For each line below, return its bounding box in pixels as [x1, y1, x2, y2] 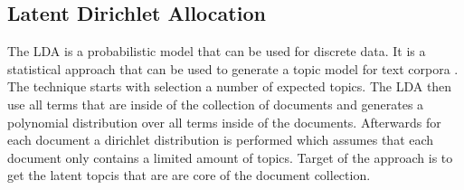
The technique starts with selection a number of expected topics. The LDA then [7, 77, 452, 96]
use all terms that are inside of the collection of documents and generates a [7, 94, 424, 113]
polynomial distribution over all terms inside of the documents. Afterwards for [7, 112, 441, 131]
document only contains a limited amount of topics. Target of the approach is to [7, 147, 453, 166]
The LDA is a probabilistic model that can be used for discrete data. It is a [7, 42, 426, 61]
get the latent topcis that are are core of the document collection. [7, 166, 371, 185]
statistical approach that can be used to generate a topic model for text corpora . [7, 59, 459, 78]
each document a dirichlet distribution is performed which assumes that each [7, 130, 434, 149]
